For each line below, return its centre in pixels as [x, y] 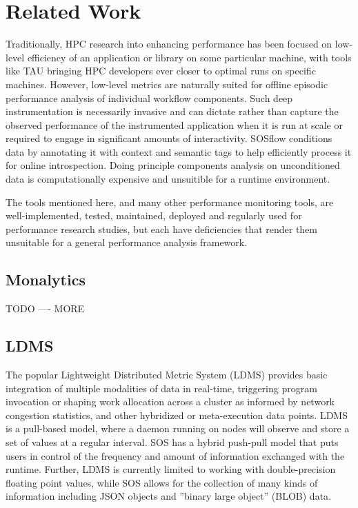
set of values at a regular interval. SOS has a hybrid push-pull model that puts [172, 442]
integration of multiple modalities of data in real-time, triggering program [161, 388]
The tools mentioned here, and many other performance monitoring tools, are [170, 202]
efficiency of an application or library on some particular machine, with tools [189, 57]
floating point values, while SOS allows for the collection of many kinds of [162, 482]
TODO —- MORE [45, 308]
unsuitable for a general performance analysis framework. [127, 242]
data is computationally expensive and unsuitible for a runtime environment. [168, 179]
